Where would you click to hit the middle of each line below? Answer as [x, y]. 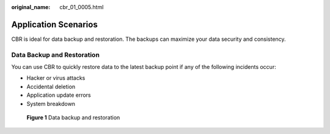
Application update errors [59, 95]
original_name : [31, 7]
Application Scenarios [54, 24]
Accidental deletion [51, 86]
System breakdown [51, 104]
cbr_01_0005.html [82, 7]
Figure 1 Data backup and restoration [73, 118]
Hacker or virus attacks [56, 78]
